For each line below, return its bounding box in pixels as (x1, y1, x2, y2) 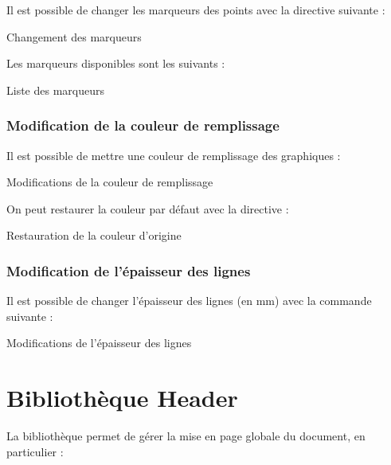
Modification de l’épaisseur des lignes (6, 260, 251, 280)
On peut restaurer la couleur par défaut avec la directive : (6, 200, 289, 217)
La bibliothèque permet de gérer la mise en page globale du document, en (6, 428, 366, 444)
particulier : (6, 443, 64, 459)
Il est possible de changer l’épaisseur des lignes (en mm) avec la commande (6, 292, 372, 309)
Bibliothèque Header (6, 381, 238, 414)
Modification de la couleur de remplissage (6, 115, 280, 135)
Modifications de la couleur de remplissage (6, 174, 213, 190)
